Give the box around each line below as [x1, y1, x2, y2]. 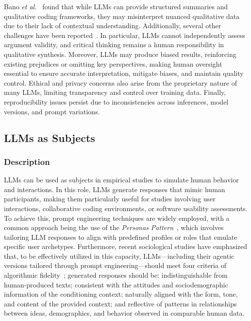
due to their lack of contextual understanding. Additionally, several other [4, 20, 221, 31]
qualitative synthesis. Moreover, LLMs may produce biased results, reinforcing [4, 49, 236, 59]
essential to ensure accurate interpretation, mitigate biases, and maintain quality [4, 68, 244, 78]
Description [4, 155, 50, 167]
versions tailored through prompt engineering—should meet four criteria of [4, 260, 226, 270]
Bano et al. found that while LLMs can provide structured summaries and [4, 1, 228, 11]
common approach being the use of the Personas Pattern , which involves [4, 222, 224, 232]
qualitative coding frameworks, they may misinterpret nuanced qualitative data [4, 11, 240, 21]
